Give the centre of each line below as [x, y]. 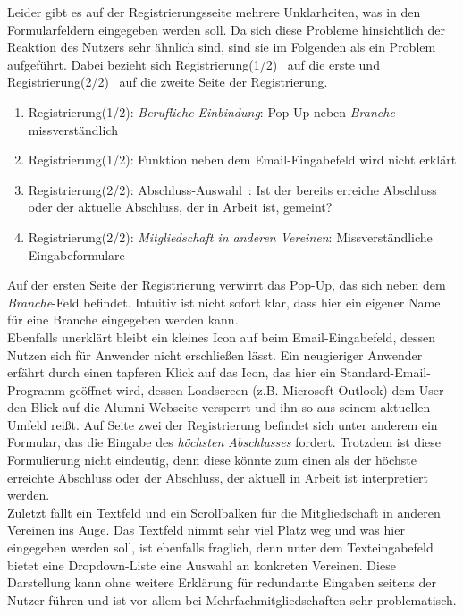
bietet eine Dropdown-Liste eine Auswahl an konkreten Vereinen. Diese [202, 564]
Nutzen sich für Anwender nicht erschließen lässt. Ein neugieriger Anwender [215, 354]
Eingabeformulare [76, 254]
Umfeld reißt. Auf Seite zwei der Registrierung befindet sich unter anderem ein [223, 424]
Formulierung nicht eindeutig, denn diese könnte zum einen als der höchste [212, 460]
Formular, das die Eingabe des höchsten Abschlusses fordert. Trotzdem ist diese [224, 442]
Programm [36, 389]
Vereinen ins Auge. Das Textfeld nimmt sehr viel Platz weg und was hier [206, 530]
